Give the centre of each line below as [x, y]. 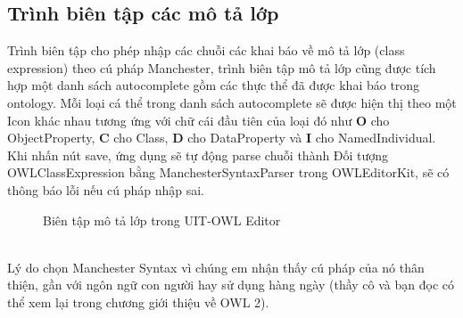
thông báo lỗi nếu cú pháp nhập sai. [106, 189]
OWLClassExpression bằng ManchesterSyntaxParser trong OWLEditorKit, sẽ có [228, 172]
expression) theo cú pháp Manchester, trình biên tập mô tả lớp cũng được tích [222, 67]
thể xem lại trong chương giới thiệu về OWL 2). [138, 302]
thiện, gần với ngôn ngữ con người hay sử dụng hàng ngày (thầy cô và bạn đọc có [231, 285]
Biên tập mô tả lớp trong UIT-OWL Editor [162, 220]
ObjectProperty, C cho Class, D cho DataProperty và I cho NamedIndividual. [222, 138]
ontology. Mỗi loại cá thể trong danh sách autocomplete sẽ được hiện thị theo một [232, 102]
